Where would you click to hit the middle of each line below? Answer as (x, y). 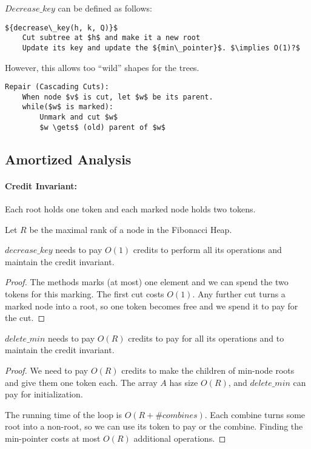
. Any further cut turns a (239, 293)
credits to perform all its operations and (207, 250)
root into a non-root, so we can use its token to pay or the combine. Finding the (154, 426)
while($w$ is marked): (68, 107)
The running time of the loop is (64, 414)
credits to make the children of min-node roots (208, 370)
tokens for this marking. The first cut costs (85, 293)
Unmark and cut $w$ (79, 117)
